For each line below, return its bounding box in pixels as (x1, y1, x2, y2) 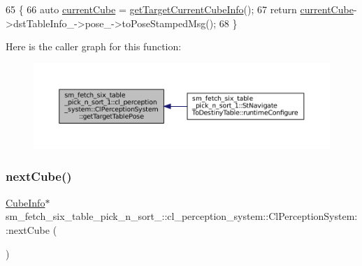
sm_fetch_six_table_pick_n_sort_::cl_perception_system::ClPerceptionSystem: (6, 209, 358, 223)
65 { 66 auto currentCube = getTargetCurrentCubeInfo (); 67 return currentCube (6, 2, 354, 16)
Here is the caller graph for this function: (6, 39, 182, 54)
